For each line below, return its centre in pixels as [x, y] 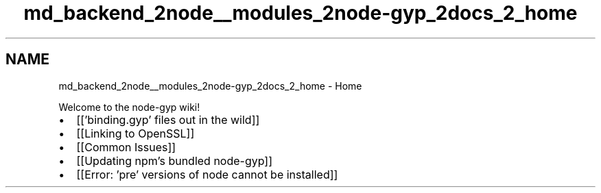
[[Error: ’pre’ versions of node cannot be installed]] [207, 174]
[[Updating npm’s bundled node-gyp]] [175, 160]
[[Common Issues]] [126, 147]
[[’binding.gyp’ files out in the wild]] [168, 119]
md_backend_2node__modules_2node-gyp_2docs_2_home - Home [210, 86]
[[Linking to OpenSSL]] [135, 133]
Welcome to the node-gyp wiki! [129, 107]
